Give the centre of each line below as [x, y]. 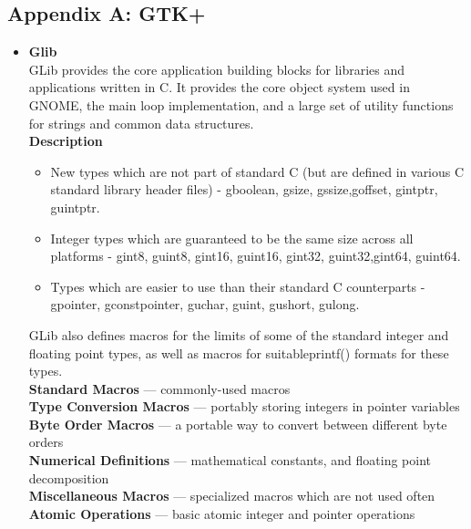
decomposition [69, 477]
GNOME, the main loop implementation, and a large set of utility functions [241, 104]
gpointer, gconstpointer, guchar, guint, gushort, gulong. [205, 304]
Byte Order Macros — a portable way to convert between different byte [238, 424]
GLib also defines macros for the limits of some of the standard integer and [239, 334]
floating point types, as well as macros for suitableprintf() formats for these [239, 353]
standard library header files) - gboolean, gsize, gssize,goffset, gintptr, [244, 189]
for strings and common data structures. [141, 123]
